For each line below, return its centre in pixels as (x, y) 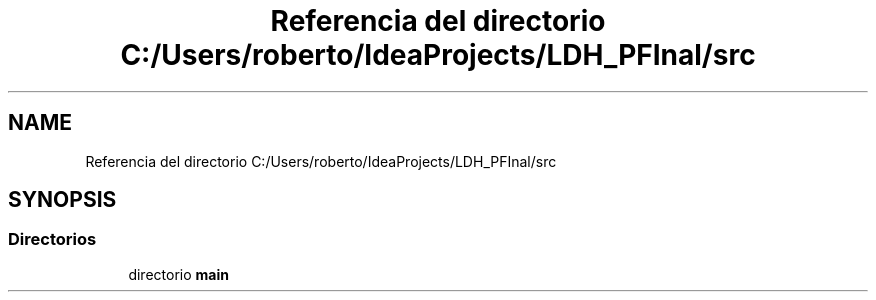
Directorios (52, 239)
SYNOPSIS (62, 200)
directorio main (178, 274)
